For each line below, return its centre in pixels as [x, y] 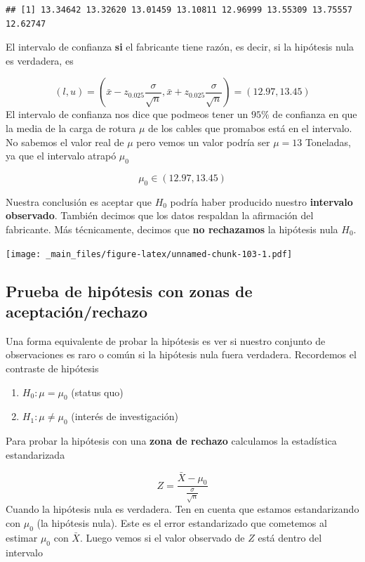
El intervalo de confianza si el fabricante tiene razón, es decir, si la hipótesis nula [180, 47]
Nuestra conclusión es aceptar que [79, 201]
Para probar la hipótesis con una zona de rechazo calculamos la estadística [171, 441]
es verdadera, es [40, 60]
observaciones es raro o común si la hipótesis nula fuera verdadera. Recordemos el [181, 354]
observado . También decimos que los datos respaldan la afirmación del [160, 215]
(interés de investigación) [125, 416]
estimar [22, 537]
